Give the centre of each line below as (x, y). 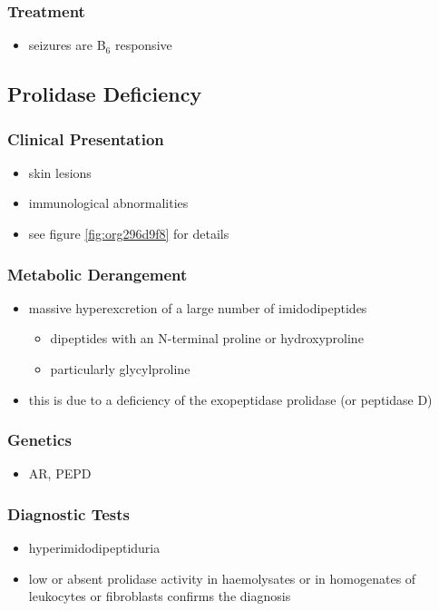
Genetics (39, 440)
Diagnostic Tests (68, 513)
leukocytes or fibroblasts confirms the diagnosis (160, 596)
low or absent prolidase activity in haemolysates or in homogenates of (222, 578)
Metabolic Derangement (98, 274)
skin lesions (60, 172)
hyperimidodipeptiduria (94, 548)
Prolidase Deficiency (105, 94)
